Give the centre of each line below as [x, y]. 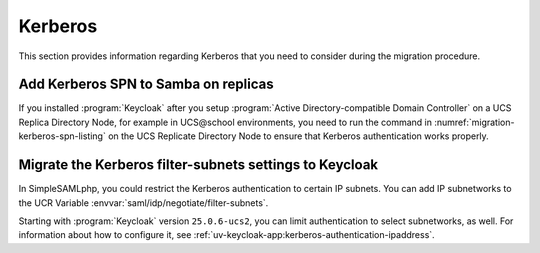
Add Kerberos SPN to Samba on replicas [146, 84]
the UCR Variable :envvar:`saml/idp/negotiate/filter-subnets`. [143, 202]
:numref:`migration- [474, 122]
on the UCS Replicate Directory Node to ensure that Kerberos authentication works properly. [298, 136]
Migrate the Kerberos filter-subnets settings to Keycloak [198, 165]
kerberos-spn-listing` [62, 136]
